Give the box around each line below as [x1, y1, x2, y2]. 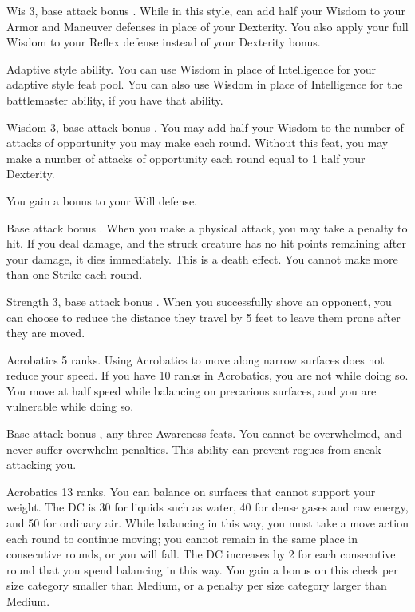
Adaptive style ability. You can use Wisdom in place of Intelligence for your [6, 60, 377, 77]
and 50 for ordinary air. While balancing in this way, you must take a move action [6, 515, 409, 531]
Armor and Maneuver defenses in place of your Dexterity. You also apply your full [6, 18, 409, 34]
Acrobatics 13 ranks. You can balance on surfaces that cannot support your [6, 483, 376, 499]
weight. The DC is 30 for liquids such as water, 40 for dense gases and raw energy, [6, 499, 409, 515]
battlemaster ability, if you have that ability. [6, 91, 223, 108]
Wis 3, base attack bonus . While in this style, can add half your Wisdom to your [6, 2, 405, 18]
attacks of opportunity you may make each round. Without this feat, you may [6, 134, 389, 151]
